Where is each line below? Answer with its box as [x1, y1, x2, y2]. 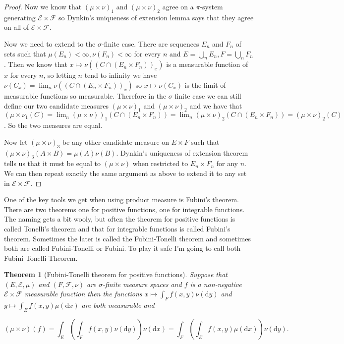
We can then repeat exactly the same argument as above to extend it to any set [4, 168, 247, 178]
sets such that [4, 48, 46, 58]
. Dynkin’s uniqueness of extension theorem [116, 147, 248, 158]
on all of [4, 22, 29, 32]
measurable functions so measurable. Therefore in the [4, 90, 167, 101]
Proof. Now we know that [4, 1, 82, 11]
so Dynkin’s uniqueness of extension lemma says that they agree [58, 12, 254, 22]
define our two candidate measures [4, 100, 109, 111]
